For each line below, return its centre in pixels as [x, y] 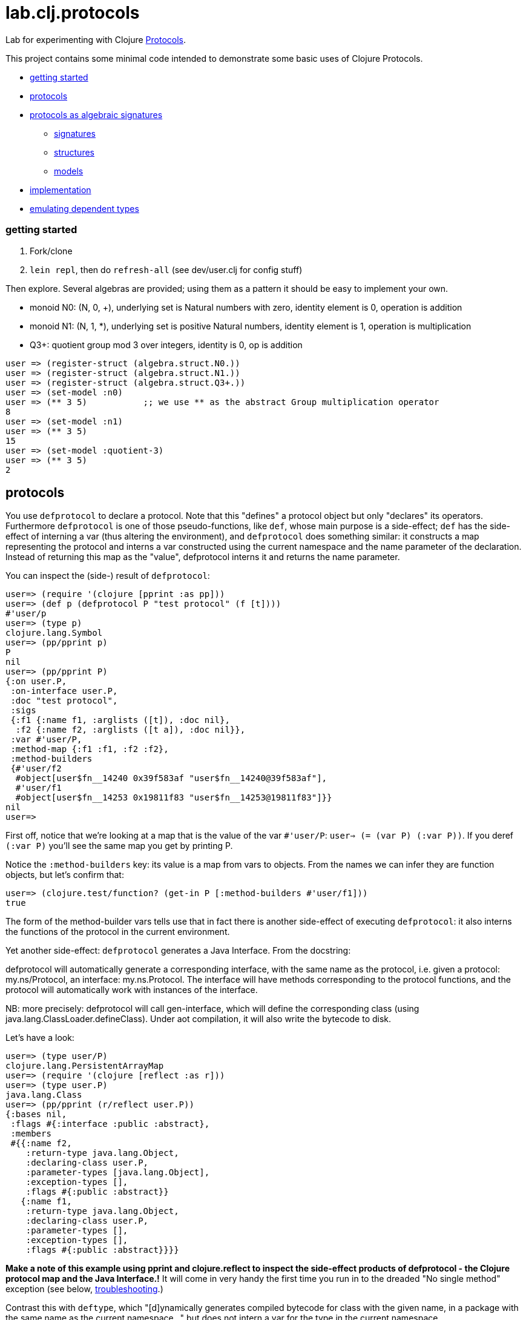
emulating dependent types [84, 208]
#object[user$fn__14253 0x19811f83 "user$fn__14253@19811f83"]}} [174, 798]
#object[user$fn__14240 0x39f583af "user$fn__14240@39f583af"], [171, 778]
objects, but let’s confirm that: [65, 875]
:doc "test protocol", [64, 701]
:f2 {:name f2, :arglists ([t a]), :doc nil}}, [130, 730]
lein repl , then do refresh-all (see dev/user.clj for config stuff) [166, 269]
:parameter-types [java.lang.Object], [118, 1173]
